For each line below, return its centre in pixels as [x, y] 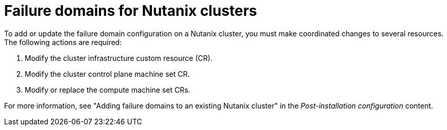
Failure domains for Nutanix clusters [131, 11]
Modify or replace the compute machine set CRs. [108, 90]
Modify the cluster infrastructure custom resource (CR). [119, 58]
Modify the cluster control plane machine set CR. [107, 74]
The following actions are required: [63, 42]
